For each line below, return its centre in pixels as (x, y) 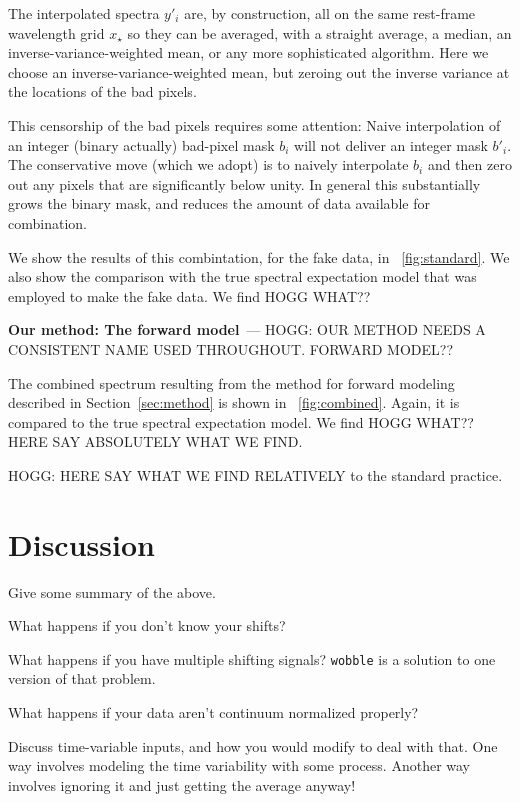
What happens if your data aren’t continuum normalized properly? (213, 712)
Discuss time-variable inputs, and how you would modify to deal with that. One (253, 745)
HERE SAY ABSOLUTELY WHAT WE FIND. (155, 441)
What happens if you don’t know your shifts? (147, 625)
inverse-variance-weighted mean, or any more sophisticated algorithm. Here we (248, 52)
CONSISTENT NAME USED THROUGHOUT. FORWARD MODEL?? (231, 348)
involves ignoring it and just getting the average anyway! (182, 784)
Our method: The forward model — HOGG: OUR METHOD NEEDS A (247, 329)
